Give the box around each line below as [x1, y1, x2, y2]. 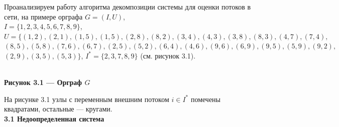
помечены [190, 93, 221, 104]
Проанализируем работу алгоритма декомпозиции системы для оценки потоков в [4, 1, 251, 11]
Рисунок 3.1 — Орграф [4, 77, 82, 87]
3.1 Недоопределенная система [4, 113, 104, 123]
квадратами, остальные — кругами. [4, 103, 112, 114]
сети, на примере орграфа [4, 11, 83, 21]
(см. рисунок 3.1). [140, 50, 196, 60]
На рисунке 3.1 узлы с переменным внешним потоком [4, 93, 169, 104]
